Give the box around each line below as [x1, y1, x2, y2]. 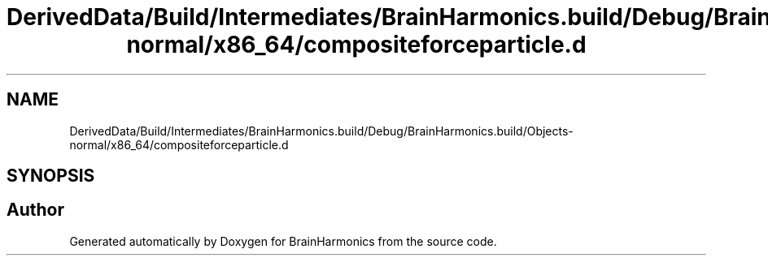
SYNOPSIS [7, 165, 95, 187]
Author [7, 200, 64, 221]
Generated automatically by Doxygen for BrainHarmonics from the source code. [69, 234, 497, 248]
